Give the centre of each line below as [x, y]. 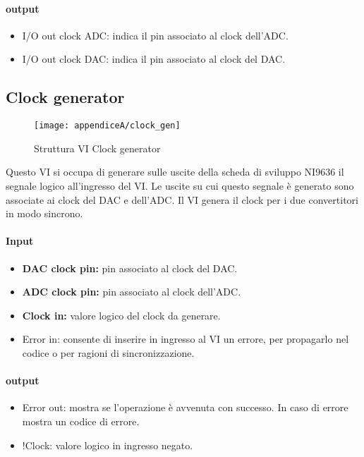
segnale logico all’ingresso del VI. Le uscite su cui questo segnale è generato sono [180, 186]
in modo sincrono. [44, 213]
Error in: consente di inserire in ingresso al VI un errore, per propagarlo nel [186, 339]
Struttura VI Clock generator [97, 148]
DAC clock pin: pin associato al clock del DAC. [130, 268]
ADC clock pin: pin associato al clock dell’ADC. [132, 292]
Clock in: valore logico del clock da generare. [121, 315]
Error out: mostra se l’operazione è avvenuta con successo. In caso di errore [185, 407]
